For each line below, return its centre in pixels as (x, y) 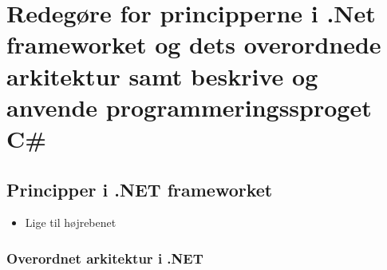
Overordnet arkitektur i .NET (105, 258)
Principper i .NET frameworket (140, 189)
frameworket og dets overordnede (194, 44)
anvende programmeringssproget (189, 107)
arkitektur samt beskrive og (162, 75)
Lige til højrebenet (71, 222)
